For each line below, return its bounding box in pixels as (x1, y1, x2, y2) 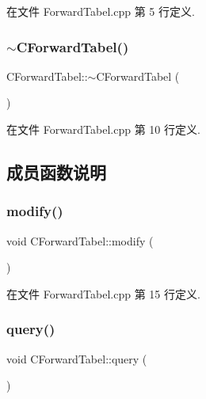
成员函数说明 (6, 159, 106, 184)
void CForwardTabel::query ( (6, 350, 147, 367)
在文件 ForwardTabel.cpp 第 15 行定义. (6, 285, 200, 302)
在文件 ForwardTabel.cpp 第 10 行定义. (6, 121, 200, 137)
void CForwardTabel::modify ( (6, 232, 154, 249)
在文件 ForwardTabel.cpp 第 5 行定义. (6, 3, 195, 19)
